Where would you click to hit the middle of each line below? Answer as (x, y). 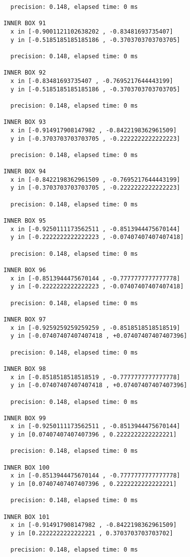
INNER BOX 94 (25, 172)
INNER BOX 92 (25, 73)
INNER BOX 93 (25, 122)
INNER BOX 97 (25, 319)
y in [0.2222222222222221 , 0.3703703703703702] (92, 533)
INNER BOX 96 (25, 270)
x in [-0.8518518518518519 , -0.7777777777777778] (95, 377)
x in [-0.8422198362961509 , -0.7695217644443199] (95, 179)
